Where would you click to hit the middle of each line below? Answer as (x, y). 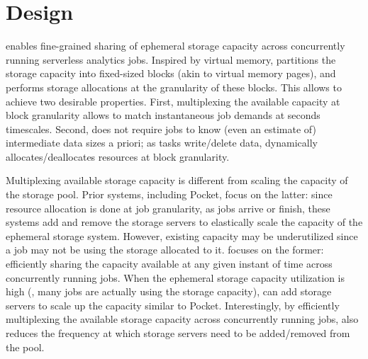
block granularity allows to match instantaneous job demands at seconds (163, 115)
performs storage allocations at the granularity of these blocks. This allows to (174, 87)
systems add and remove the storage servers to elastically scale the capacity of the (184, 222)
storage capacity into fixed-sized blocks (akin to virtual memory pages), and (171, 73)
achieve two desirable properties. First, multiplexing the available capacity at (173, 101)
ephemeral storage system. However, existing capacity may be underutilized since (182, 235)
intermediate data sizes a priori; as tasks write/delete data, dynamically (162, 143)
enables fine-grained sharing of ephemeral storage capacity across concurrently (175, 46)
